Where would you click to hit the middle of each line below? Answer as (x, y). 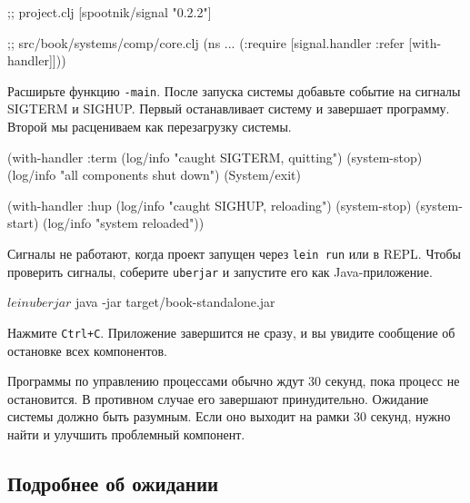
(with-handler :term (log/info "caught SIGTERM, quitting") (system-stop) (215, 157)
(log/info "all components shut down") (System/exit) (154, 175)
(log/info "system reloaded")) (124, 223)
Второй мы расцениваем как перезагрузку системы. (150, 127)
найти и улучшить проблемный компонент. (126, 434)
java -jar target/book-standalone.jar (175, 302)
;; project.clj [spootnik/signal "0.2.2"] (110, 12)
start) (23, 223)
